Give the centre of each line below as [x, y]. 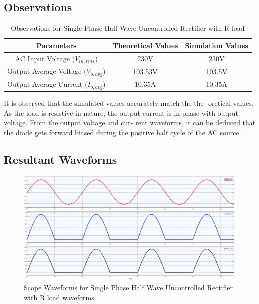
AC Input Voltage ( [45, 58]
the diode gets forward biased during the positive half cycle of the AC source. [123, 132]
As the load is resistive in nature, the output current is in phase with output [121, 113]
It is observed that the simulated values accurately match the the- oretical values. [129, 103]
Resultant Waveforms [61, 159]
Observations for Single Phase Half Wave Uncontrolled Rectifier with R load [128, 28]
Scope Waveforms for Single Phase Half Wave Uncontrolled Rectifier [128, 287]
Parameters [57, 45]
